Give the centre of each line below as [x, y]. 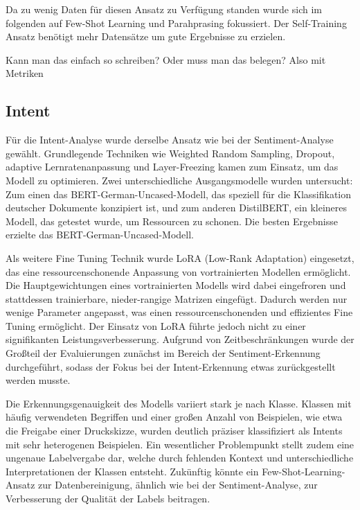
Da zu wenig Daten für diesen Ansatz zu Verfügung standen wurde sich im [164, 9]
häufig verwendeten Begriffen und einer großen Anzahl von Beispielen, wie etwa [174, 417]
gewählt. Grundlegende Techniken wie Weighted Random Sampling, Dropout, [170, 153]
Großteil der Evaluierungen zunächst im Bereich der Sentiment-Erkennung [163, 353]
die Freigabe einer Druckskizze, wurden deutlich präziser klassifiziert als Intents [174, 431]
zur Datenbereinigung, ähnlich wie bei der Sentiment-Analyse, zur [178, 485]
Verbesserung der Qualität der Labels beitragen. [108, 499]
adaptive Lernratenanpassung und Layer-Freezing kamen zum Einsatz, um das [172, 167]
